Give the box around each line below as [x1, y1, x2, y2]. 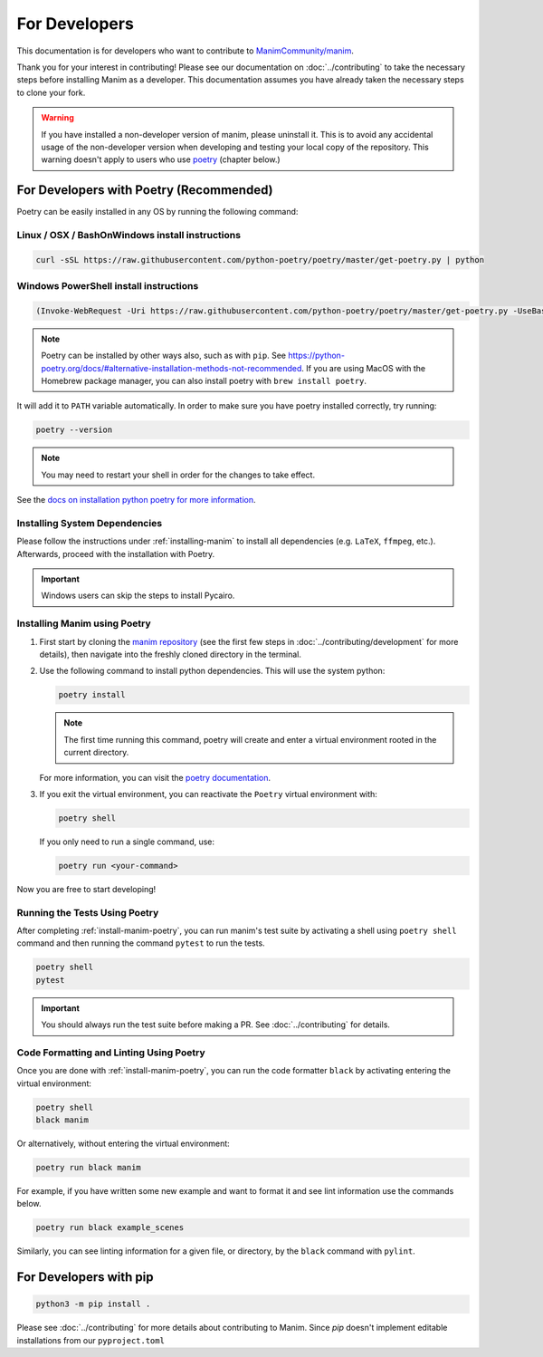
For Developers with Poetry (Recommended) [16, 182, 273, 198]
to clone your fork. [16, 87, 86, 98]
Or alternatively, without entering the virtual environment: [16, 1138, 230, 1150]
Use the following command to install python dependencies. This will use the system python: [39, 666, 386, 677]
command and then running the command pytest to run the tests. [16, 938, 266, 948]
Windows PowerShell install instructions [16, 280, 199, 293]
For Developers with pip [16, 1269, 154, 1285]
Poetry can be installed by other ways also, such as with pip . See [41, 350, 287, 361]
